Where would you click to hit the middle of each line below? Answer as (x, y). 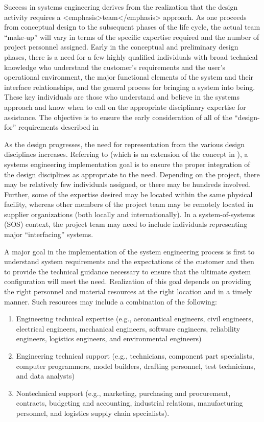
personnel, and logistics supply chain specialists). (93, 413)
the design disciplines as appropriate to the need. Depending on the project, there (132, 174)
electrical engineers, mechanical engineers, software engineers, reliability (128, 328)
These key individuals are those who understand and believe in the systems (122, 97)
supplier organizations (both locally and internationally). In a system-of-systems (130, 214)
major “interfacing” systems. (49, 234)
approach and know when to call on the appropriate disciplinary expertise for (125, 107)
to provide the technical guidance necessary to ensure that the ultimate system (128, 271)
